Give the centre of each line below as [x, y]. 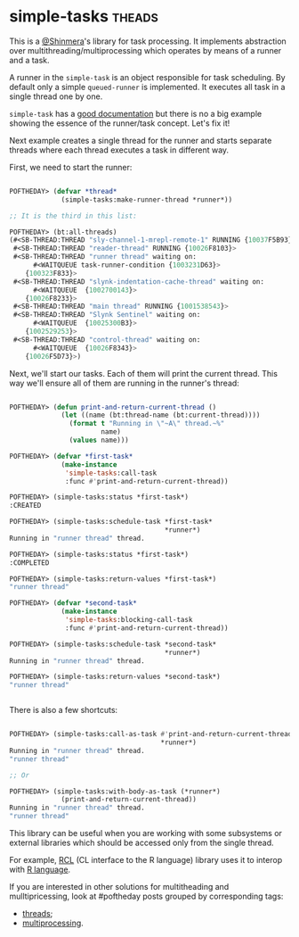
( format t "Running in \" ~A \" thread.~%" [147, 424]
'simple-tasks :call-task [111, 473]
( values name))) [99, 440]
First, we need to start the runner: [71, 167]
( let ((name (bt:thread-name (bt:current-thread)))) [161, 415]
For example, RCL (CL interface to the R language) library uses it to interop [146, 860]
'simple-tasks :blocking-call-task [129, 620]
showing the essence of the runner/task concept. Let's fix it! [120, 123]
